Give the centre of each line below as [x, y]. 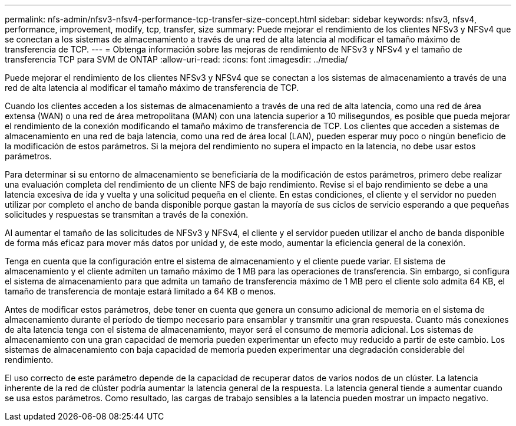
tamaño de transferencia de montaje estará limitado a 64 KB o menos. [140, 291]
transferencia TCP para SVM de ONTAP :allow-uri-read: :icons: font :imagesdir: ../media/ [176, 59]
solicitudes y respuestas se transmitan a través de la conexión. [127, 214]
